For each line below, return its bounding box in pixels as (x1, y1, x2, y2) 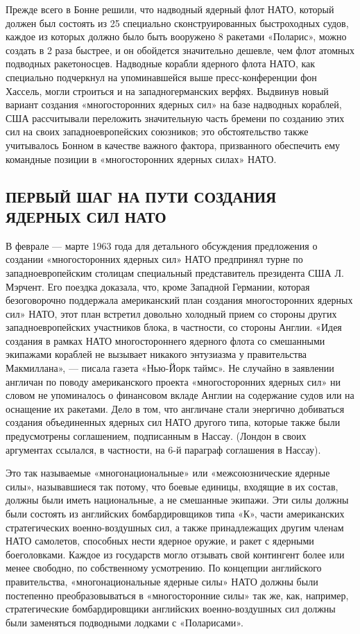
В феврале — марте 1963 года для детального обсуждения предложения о (6, 238, 318, 252)
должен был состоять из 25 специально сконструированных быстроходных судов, (6, 15, 349, 30)
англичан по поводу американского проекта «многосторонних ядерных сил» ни (6, 374, 341, 388)
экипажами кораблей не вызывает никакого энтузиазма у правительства (6, 347, 307, 361)
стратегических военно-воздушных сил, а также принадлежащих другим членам (6, 520, 344, 534)
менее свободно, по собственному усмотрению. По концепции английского (6, 560, 322, 575)
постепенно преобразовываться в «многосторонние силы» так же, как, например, (6, 588, 349, 602)
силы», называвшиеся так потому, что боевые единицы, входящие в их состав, (6, 479, 338, 493)
